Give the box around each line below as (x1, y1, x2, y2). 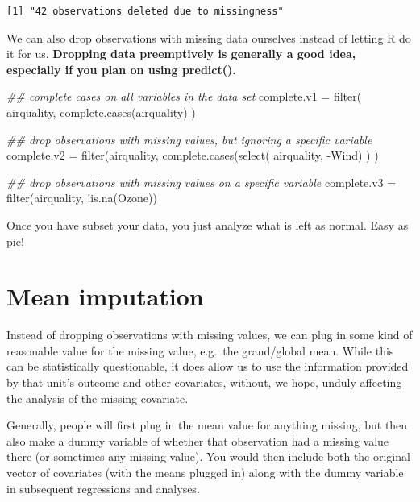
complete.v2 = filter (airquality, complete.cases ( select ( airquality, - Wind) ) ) (6, 147, 379, 164)
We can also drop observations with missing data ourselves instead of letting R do (6, 29, 411, 46)
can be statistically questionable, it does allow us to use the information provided (6, 358, 409, 375)
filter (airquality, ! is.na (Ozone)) (6, 189, 157, 206)
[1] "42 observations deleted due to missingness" (6, 6, 284, 17)
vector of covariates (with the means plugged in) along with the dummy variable (6, 464, 404, 480)
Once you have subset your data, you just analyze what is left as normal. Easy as (6, 216, 409, 233)
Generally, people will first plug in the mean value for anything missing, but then (6, 417, 408, 434)
